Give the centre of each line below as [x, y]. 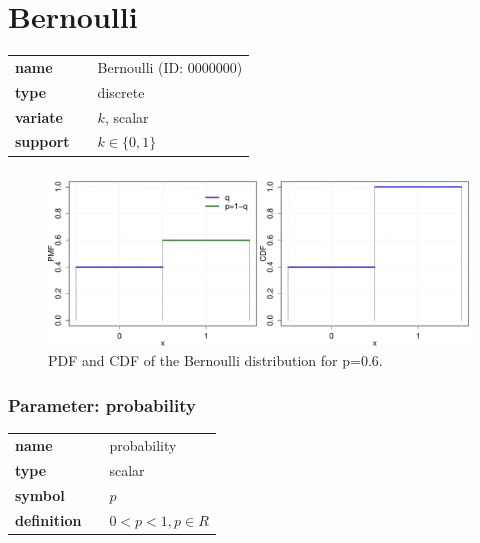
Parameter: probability [102, 405]
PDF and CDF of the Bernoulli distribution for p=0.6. [215, 360]
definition [48, 519]
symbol [40, 494]
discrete [121, 91]
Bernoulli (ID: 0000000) [170, 66]
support [42, 141]
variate [39, 116]
